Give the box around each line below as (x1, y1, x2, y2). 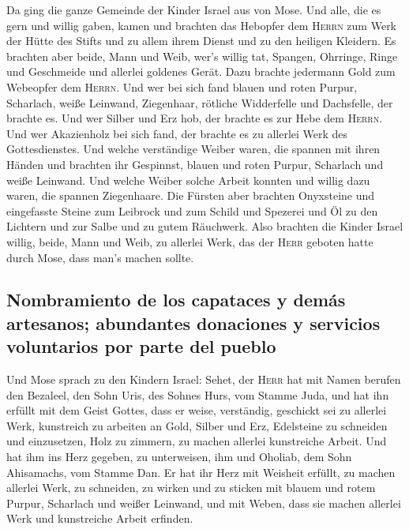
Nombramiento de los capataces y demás (6, 287, 346, 312)
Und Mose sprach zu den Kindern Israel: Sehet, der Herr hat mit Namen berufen (6, 371, 401, 388)
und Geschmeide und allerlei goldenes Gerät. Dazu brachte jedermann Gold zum (6, 63, 396, 80)
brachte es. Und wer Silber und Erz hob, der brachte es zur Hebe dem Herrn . (6, 110, 383, 126)
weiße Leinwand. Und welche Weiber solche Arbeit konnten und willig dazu (6, 171, 370, 188)
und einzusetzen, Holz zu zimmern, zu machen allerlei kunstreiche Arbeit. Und (6, 433, 387, 449)
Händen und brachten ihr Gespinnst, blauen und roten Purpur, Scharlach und (6, 156, 384, 172)
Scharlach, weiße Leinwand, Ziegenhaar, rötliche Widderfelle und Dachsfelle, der (6, 94, 393, 111)
